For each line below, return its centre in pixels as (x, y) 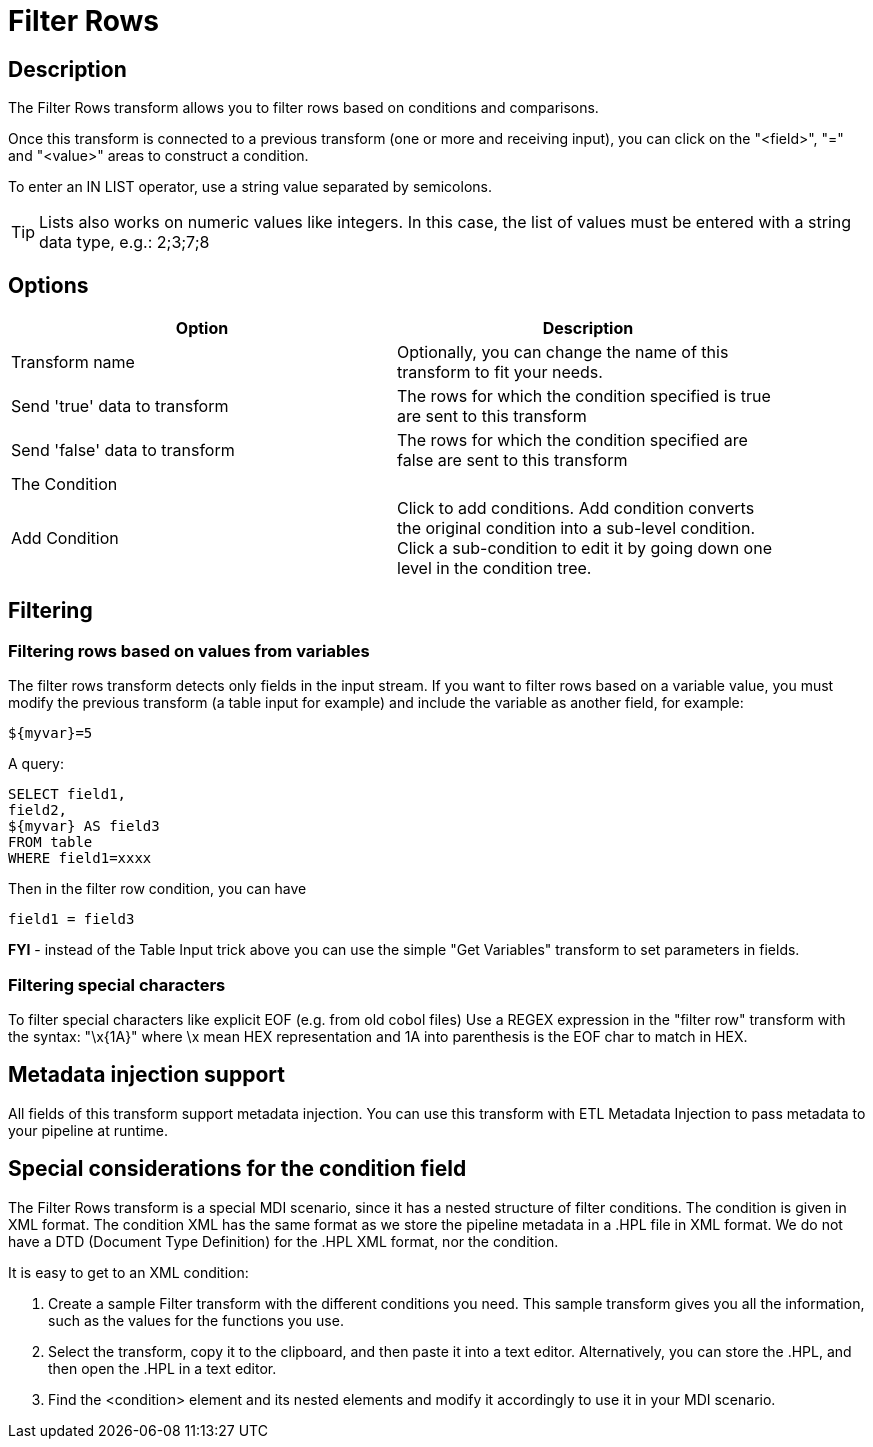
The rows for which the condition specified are (572, 440)
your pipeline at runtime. (88, 1130)
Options (48, 285)
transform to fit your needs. (500, 372)
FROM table (50, 842)
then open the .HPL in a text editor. (162, 1368)
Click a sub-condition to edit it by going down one (584, 548)
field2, (38, 810)
